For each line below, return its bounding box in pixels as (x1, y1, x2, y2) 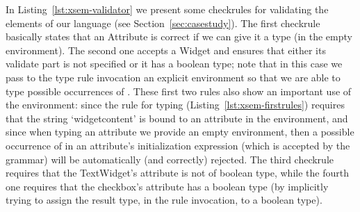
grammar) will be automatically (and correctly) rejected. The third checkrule (6, 152, 334, 166)
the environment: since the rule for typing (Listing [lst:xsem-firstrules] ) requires (6, 97, 345, 112)
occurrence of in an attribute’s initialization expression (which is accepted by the (6, 138, 350, 152)
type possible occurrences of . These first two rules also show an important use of (6, 83, 352, 98)
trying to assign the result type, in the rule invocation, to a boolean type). (6, 193, 322, 207)
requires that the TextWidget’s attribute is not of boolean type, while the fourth (6, 165, 349, 180)
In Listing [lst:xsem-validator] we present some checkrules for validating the (6, 2, 329, 16)
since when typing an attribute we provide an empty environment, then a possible (6, 124, 354, 139)
